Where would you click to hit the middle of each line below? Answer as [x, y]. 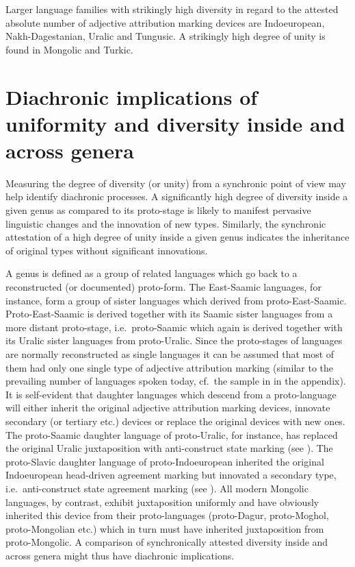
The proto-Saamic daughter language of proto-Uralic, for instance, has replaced [172, 434]
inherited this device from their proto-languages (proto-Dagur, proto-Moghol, [167, 515]
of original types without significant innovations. [107, 250]
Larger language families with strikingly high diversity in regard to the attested [172, 9]
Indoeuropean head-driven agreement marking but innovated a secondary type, [171, 475]
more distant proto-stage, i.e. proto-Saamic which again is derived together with [174, 327]
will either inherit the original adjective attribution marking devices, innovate [168, 408]
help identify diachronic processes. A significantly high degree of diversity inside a [177, 196]
